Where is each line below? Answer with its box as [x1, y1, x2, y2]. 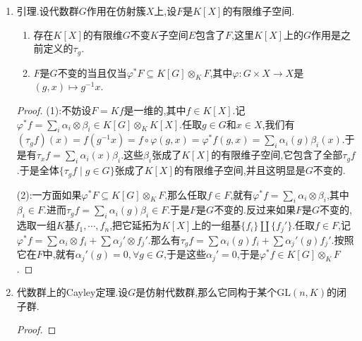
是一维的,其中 [123, 103, 186, 118]
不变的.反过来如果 [214, 202, 296, 217]
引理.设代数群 [16, 4, 79, 18]
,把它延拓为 [109, 218, 162, 232]
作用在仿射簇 [86, 4, 146, 18]
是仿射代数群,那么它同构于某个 [135, 285, 277, 299]
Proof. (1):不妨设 [16, 103, 92, 118]
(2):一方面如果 [16, 187, 82, 201]
